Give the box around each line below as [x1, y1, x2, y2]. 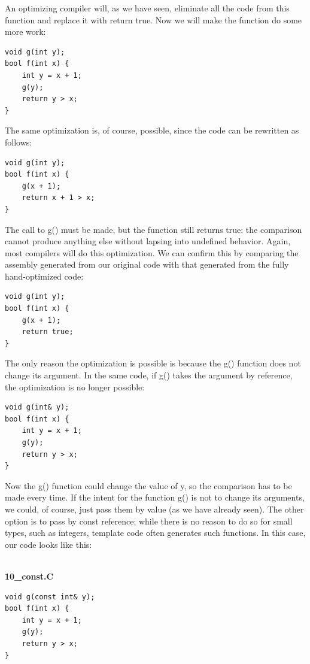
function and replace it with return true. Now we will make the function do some [5, 13, 302, 26]
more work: [5, 25, 46, 38]
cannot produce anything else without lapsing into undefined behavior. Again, [5, 235, 291, 247]
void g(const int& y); [5, 592, 95, 601]
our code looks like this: [5, 538, 92, 550]
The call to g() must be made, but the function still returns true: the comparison [5, 223, 302, 235]
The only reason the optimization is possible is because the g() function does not [5, 357, 301, 369]
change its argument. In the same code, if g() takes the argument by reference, [5, 369, 293, 381]
